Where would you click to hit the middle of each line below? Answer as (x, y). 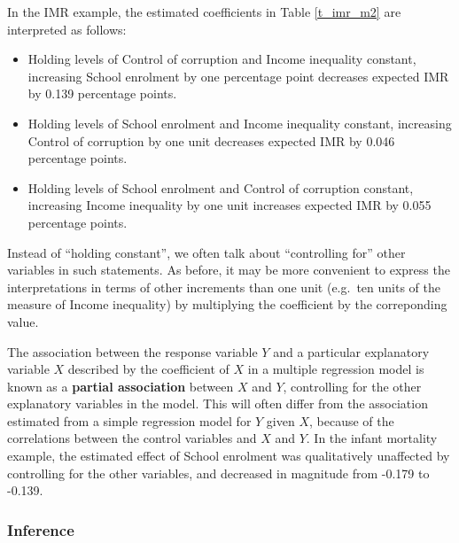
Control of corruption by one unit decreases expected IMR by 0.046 (211, 140)
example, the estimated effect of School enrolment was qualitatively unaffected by (229, 456)
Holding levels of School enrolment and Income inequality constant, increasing (240, 123)
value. (23, 321)
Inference (41, 529)
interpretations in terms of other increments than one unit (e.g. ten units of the (224, 287)
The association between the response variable (132, 351)
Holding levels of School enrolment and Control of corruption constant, (221, 187)
